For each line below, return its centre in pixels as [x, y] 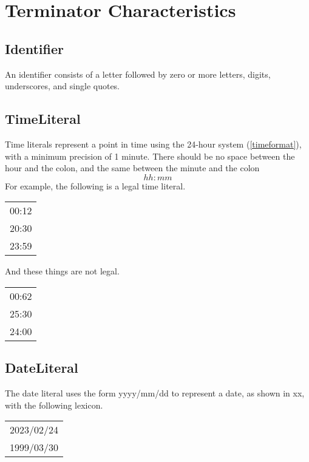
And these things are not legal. [62, 271]
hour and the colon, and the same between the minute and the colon [132, 168]
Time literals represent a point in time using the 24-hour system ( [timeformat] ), [153, 144]
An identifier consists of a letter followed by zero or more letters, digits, [138, 74]
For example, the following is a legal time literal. [95, 185]
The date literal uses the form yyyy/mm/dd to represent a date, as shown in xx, [155, 393]
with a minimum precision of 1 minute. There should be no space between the [150, 156]
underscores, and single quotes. [62, 86]
